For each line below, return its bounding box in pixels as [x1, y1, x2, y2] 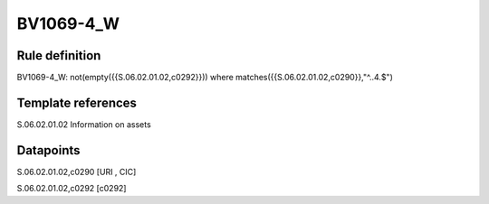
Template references [16, 95, 138, 110]
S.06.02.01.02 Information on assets [16, 118, 151, 130]
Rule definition [16, 48, 101, 63]
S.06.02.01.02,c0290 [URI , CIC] [16, 166, 137, 177]
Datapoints [16, 143, 81, 158]
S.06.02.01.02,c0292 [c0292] [16, 183, 127, 194]
